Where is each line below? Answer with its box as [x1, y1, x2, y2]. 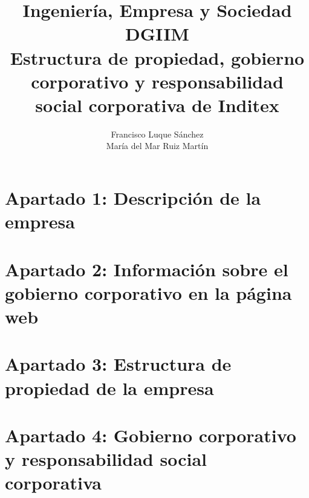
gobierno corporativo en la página [5, 280, 292, 305]
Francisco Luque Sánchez [111, 127, 204, 140]
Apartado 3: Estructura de [5, 351, 232, 376]
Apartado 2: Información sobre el [5, 256, 288, 281]
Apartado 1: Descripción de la [5, 185, 261, 210]
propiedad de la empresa [5, 375, 214, 400]
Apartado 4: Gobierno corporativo [5, 422, 296, 447]
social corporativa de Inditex [35, 92, 279, 117]
